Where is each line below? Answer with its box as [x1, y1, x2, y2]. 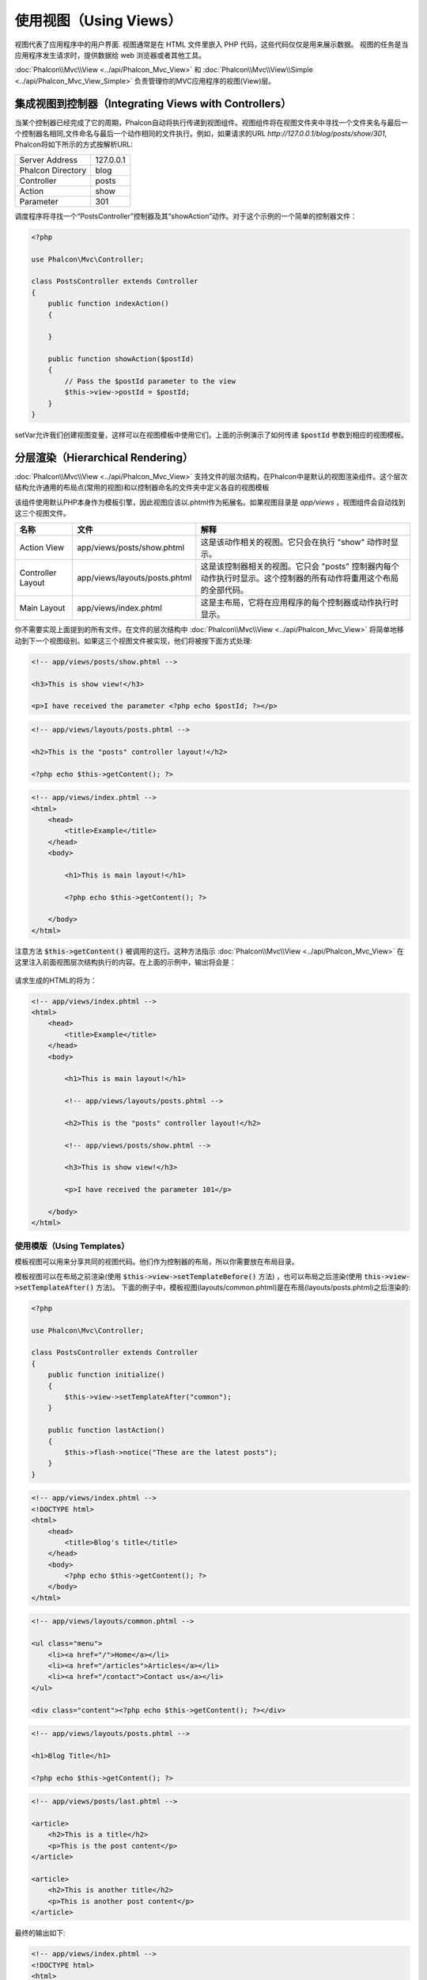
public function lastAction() [47, 1426, 165, 1435]
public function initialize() [47, 1370, 165, 1380]
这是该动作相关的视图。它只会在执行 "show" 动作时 [200, 537, 391, 548]
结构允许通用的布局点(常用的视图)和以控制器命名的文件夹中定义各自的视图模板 [14, 483, 270, 493]
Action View [19, 543, 65, 554]
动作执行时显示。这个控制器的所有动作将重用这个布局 [200, 573, 399, 584]
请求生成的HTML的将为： [14, 975, 98, 985]
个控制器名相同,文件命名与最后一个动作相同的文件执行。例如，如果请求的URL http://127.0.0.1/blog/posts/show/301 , [14, 129, 387, 139]
